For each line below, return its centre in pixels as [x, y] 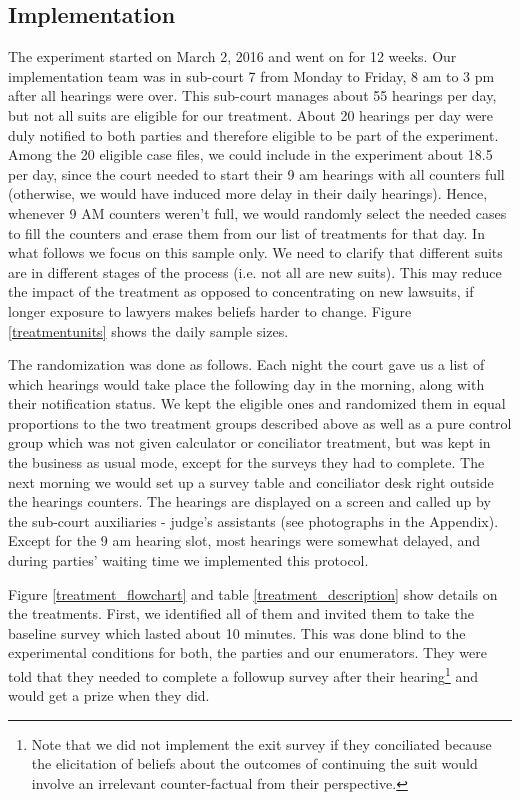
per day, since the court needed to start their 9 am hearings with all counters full [256, 173]
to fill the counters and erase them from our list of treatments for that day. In [246, 232]
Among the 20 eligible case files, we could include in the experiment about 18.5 [250, 154]
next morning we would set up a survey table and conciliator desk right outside [251, 481]
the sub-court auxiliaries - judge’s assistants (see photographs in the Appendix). [253, 520]
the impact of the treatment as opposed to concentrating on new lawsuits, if [241, 291]
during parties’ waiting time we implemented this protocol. [188, 560]
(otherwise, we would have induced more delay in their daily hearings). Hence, [248, 193]
